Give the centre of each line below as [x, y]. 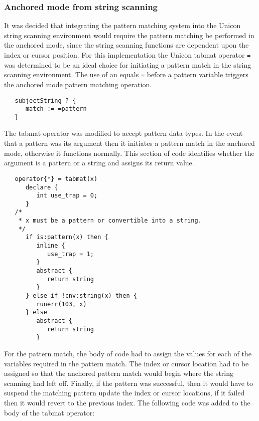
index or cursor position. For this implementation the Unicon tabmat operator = [127, 55]
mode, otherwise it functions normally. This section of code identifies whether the [129, 153]
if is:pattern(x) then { [67, 237]
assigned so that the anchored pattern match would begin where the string [119, 373]
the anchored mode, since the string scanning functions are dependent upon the [126, 45]
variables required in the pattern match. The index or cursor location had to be [126, 363]
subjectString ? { [45, 100]
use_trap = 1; [70, 254]
